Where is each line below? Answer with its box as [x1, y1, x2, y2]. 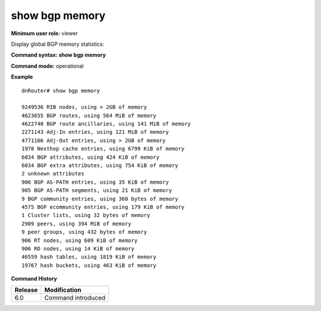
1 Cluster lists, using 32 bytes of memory [21, 212, 150, 219]
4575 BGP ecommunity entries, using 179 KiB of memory [21, 203, 185, 211]
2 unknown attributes [21, 170, 84, 177]
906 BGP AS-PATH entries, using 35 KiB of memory [21, 178, 169, 186]
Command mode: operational [11, 62, 84, 70]
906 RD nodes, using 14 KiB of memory [21, 245, 135, 252]
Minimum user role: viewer [11, 30, 78, 37]
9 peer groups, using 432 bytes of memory [21, 229, 147, 235]
